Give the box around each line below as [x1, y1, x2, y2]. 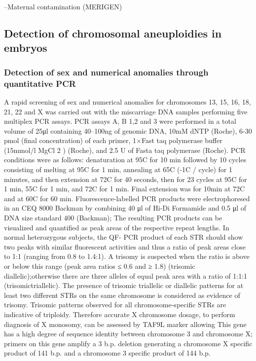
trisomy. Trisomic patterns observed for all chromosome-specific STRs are [4, 299, 226, 310]
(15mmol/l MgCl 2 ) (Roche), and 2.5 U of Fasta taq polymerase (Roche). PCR [4, 144, 246, 155]
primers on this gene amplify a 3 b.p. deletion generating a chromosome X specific [4, 338, 253, 348]
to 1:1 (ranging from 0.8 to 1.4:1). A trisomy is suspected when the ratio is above [4, 251, 250, 261]
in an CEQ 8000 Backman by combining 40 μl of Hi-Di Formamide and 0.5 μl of [4, 203, 247, 213]
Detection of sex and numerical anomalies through [4, 66, 209, 78]
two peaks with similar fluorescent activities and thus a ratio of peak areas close [4, 241, 246, 252]
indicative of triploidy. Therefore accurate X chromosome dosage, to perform [4, 309, 235, 319]
